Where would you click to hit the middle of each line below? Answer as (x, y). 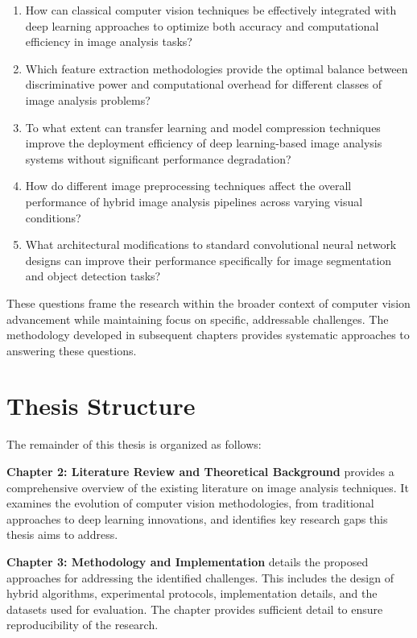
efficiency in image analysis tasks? (109, 41)
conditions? (53, 217)
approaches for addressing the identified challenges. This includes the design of (200, 577)
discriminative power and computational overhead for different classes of (204, 84)
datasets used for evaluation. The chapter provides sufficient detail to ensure (195, 609)
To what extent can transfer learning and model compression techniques (203, 127)
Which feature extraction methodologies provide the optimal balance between (217, 68)
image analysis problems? (88, 99)
